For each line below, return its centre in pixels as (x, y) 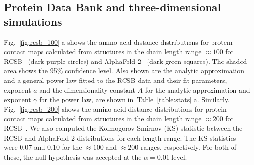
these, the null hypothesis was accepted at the (73, 156)
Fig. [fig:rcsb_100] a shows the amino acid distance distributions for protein (118, 42)
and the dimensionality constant (87, 90)
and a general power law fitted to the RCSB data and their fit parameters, (116, 80)
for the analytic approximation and (197, 90)
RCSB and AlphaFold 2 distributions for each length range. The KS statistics (120, 137)
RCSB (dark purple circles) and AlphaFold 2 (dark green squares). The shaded (126, 61)
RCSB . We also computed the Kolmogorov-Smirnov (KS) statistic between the (123, 128)
